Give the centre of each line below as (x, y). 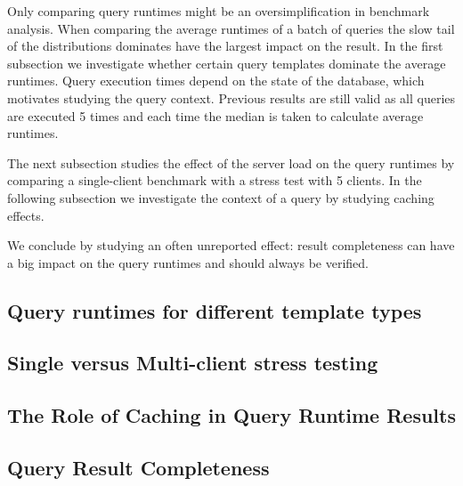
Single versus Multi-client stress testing (193, 363)
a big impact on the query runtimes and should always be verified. (188, 262)
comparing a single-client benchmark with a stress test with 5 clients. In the (215, 180)
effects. (26, 215)
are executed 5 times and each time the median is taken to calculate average (215, 115)
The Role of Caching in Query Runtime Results (231, 415)
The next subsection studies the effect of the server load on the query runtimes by (231, 162)
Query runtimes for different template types (215, 310)
